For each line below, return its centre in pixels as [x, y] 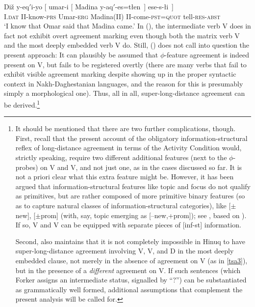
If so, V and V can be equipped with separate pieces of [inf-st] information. [128, 225]
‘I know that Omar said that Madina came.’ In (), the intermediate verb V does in [127, 26]
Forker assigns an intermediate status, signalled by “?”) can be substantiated [131, 280]
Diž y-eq [17, 6]
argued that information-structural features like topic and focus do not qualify [133, 186]
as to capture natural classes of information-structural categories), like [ [123, 205]
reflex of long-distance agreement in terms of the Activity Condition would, [128, 148]
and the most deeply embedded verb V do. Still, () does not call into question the [127, 45]
